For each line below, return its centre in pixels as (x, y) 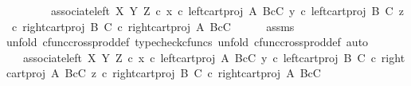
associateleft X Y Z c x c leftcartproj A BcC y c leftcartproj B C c (199, 57)
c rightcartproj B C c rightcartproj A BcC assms (153, 26)
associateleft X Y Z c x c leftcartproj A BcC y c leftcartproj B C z (227, 10)
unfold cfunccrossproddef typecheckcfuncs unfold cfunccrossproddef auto (188, 42)
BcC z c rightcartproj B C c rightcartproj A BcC (193, 73)
